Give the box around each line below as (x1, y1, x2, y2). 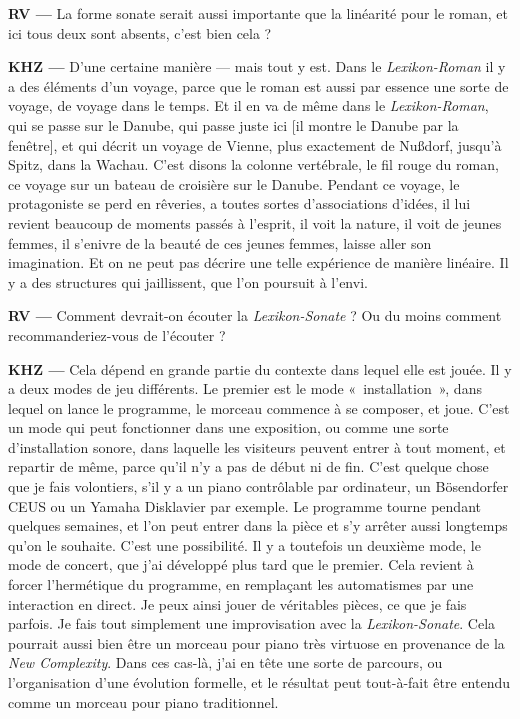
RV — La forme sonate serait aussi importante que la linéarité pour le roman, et (8, 3, 509, 23)
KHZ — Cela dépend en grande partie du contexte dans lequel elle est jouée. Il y (8, 358, 512, 379)
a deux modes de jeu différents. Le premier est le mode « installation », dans (8, 378, 482, 399)
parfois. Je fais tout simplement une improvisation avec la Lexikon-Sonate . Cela (8, 613, 496, 634)
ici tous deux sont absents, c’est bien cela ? (8, 22, 272, 43)
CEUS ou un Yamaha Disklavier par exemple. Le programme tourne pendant (8, 495, 481, 516)
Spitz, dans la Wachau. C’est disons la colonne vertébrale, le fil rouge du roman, (8, 154, 499, 175)
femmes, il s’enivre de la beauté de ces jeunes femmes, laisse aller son (8, 232, 432, 253)
